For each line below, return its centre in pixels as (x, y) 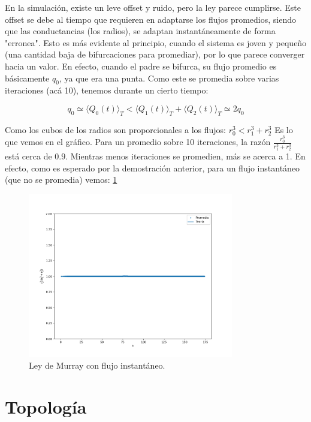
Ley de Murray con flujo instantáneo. (97, 365)
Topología (46, 406)
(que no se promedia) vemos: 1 (61, 180)
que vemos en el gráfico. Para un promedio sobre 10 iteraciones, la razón (138, 142)
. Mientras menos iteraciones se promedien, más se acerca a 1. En (185, 156)
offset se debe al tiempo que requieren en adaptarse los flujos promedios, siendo (150, 19)
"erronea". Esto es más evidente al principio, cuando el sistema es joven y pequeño (156, 42)
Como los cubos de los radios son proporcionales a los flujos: (115, 129)
